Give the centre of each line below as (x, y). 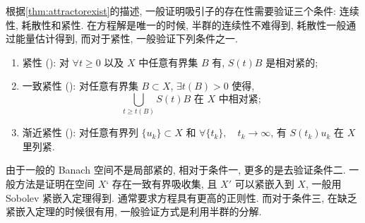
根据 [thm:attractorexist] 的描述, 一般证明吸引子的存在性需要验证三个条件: (171, 11)
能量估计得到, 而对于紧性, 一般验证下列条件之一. (126, 38)
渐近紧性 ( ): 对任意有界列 (80, 132)
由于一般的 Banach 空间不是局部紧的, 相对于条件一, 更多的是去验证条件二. (176, 170)
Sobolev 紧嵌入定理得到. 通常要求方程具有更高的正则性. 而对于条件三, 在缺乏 (181, 197)
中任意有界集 (168, 62)
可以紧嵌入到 (264, 184)
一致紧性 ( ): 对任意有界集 (80, 86)
